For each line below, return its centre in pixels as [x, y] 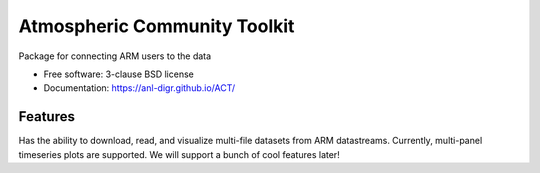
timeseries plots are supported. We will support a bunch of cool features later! [179, 154]
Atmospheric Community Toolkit [156, 26]
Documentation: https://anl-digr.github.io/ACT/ [139, 88]
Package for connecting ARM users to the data [115, 56]
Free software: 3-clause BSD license [118, 74]
